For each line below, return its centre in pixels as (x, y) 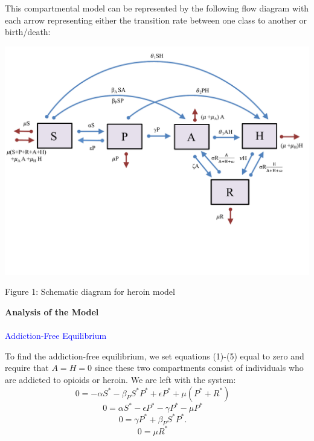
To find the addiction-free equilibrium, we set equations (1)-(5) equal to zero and (155, 356)
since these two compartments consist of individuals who (199, 368)
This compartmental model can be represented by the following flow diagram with (157, 8)
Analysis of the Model (52, 311)
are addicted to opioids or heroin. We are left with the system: (120, 379)
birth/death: (28, 32)
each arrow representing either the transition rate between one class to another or (156, 20)
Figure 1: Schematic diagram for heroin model (90, 291)
